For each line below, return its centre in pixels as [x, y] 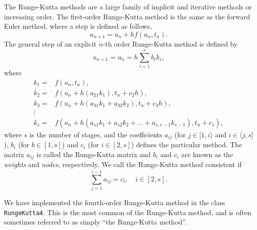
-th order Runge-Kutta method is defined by [170, 44]
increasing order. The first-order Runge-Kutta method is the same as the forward [127, 16]
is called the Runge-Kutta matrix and [94, 154]
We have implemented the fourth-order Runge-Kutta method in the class [115, 202]
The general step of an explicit [50, 44]
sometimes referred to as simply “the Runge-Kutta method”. [95, 222]
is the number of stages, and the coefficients [96, 134]
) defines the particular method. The [186, 144]
